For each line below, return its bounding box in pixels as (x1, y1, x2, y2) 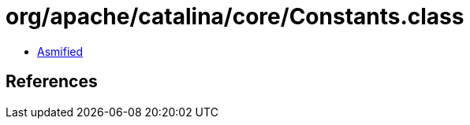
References (6, 72, 98, 92)
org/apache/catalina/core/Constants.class (6, 3, 464, 30)
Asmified (37, 44, 84, 58)
